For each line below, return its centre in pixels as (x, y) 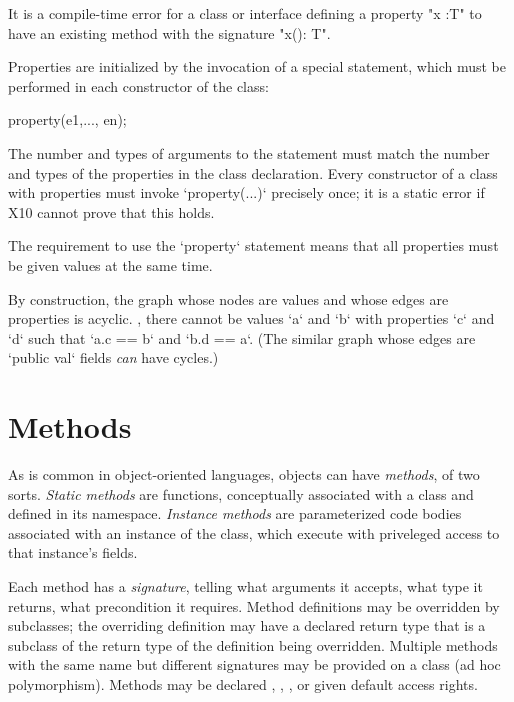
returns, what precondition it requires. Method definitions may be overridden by (254, 605)
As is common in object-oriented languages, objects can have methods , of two (244, 474)
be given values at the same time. (110, 264)
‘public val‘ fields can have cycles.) (113, 357)
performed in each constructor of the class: (138, 85)
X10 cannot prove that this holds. (111, 211)
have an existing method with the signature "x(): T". (169, 32)
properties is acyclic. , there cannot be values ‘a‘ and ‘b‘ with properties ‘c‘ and (251, 318)
